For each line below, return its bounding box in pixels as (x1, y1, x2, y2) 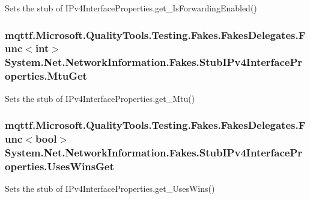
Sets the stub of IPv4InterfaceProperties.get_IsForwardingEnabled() (5, 2, 257, 14)
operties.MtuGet (5, 68, 87, 83)
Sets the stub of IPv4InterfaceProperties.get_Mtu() (5, 92, 195, 104)
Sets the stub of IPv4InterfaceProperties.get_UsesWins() (5, 182, 215, 195)
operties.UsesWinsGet (5, 158, 114, 173)
